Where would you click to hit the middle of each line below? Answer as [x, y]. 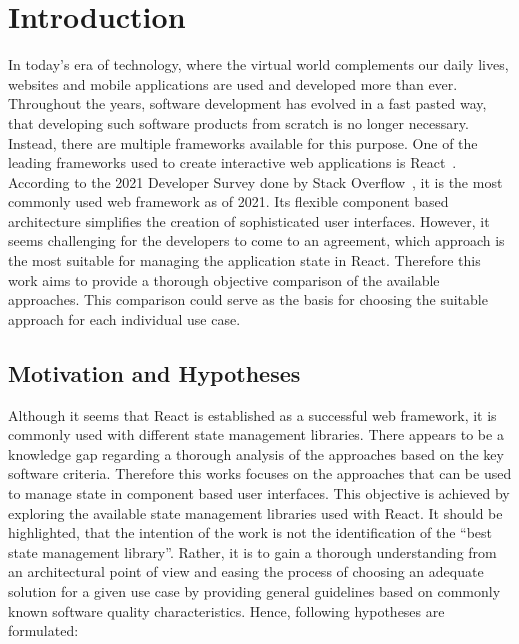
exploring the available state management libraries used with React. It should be [255, 512]
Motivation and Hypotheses [154, 372]
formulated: [43, 630]
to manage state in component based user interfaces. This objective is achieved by [259, 493]
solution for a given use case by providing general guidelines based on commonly [254, 590]
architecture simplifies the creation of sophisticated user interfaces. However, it [249, 220]
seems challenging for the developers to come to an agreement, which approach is [256, 240]
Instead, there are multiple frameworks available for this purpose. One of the [243, 142]
